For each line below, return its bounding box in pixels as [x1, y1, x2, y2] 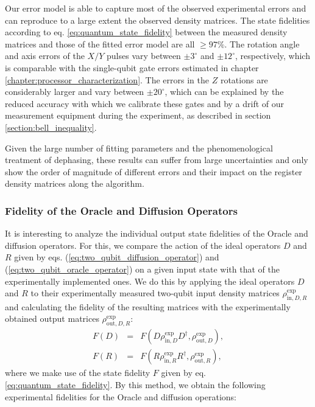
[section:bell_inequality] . [5, 120, 97, 133]
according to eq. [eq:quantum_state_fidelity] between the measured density [5, 26, 288, 38]
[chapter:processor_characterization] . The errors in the [5, 73, 209, 86]
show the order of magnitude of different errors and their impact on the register [5, 165, 302, 178]
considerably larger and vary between [5, 85, 144, 98]
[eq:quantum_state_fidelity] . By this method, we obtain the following [5, 378, 266, 391]
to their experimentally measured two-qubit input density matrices [30, 287, 280, 299]
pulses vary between [107, 49, 181, 62]
